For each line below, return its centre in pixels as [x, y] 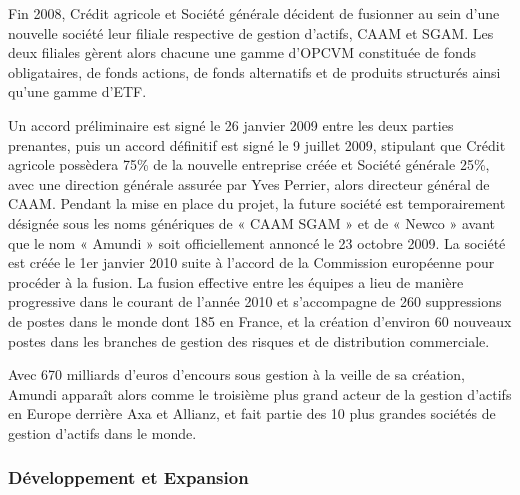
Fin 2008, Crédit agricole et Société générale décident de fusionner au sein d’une [254, 13]
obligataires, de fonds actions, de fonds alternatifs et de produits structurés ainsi [254, 71]
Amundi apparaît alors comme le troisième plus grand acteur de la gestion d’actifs [260, 393]
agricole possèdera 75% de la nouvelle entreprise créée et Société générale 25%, [249, 164]
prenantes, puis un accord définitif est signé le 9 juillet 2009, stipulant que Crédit [257, 144]
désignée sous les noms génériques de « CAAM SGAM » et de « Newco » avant [252, 222]
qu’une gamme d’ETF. [77, 91]
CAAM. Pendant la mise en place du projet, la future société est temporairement [257, 203]
